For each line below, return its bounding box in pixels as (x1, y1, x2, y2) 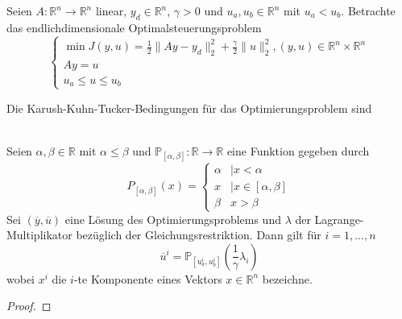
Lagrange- (314, 210, 364, 227)
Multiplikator (6, 226, 73, 243)
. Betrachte (341, 2, 396, 19)
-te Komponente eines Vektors (73, 270, 222, 287)
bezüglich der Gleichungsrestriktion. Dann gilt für (76, 226, 321, 243)
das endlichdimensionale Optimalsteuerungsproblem (6, 19, 262, 35)
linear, (95, 2, 127, 19)
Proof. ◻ (6, 297, 52, 314)
